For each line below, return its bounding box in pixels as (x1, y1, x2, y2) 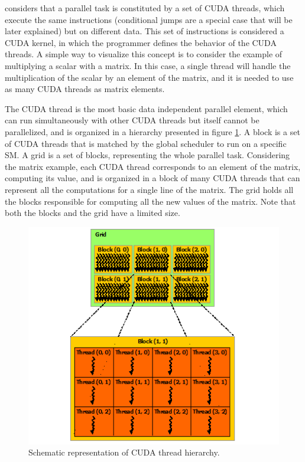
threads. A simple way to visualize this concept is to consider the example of (5, 48, 283, 60)
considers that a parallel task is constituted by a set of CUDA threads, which (5, 2, 285, 14)
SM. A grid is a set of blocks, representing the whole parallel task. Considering (5, 149, 290, 161)
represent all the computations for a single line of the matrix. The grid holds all (5, 183, 294, 195)
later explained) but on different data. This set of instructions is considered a (5, 25, 284, 37)
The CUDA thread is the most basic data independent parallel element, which (5, 102, 288, 114)
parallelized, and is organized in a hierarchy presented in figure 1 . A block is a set (5, 125, 300, 137)
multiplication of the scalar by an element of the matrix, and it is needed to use (5, 71, 294, 83)
